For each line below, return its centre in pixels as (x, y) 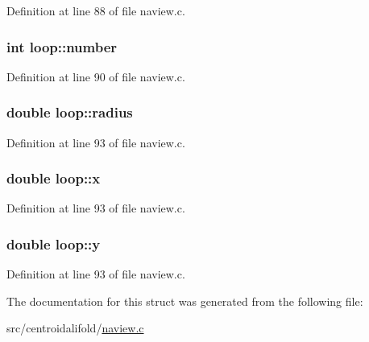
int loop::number (62, 46)
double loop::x (54, 178)
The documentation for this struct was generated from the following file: (185, 301)
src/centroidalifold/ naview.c (75, 328)
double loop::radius (70, 112)
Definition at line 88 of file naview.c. (96, 10)
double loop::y (54, 243)
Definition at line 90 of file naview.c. (96, 76)
